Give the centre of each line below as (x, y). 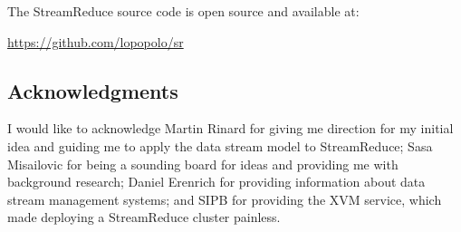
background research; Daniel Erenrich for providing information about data (216, 182)
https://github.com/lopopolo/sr (96, 41)
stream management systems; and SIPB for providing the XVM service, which (225, 199)
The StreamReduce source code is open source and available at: (183, 11)
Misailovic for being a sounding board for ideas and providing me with (203, 164)
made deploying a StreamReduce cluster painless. (144, 217)
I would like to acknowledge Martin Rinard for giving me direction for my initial (230, 128)
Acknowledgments (93, 90)
